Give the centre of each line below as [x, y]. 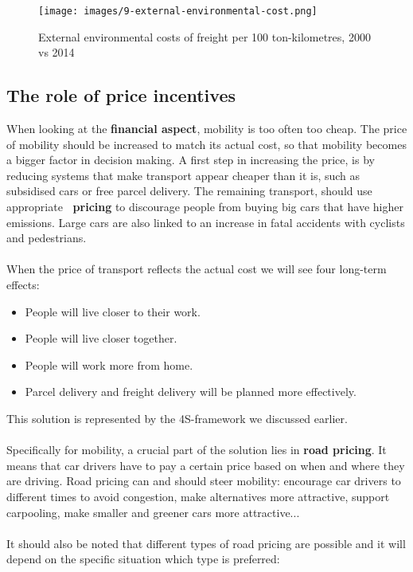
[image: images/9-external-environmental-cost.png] [178, 11]
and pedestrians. [47, 238]
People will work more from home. [109, 364]
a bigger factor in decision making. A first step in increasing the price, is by [191, 160]
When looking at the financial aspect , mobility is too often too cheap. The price [207, 129]
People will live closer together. [101, 338]
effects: [23, 284]
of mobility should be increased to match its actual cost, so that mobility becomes [206, 144]
